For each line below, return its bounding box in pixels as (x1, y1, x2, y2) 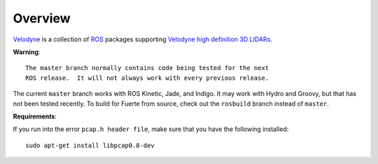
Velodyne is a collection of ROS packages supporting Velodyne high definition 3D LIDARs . (13, 35, 272, 43)
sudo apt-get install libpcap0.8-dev (25, 141, 155, 149)
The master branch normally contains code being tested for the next (25, 64, 269, 72)
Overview (13, 11, 71, 26)
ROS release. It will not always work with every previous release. (25, 74, 269, 82)
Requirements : (13, 112, 57, 121)
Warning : (13, 48, 41, 56)
